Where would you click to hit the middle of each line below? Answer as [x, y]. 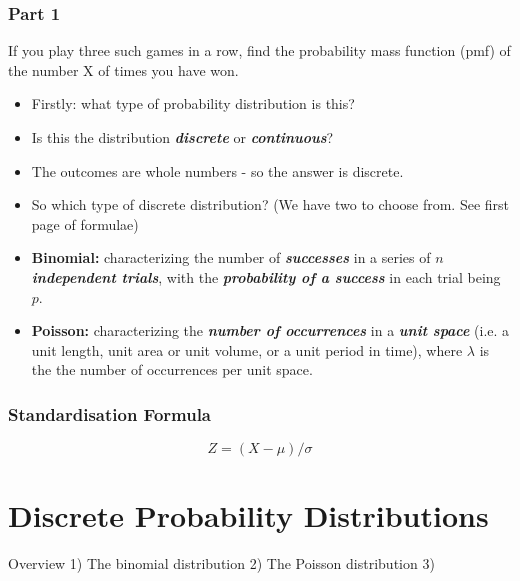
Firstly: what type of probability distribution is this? [193, 103]
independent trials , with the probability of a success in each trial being [266, 276]
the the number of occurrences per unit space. [172, 369]
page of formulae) [85, 223]
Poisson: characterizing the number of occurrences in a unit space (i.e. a [270, 330]
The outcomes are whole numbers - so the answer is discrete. [217, 170]
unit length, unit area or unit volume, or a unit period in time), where [247, 349]
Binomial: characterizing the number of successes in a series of [231, 257]
